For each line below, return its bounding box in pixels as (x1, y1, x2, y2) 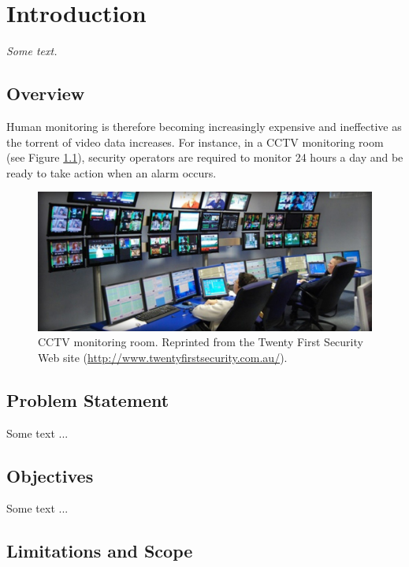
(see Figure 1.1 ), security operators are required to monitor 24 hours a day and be (6, 149, 403, 166)
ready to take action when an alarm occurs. (6, 164, 217, 181)
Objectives (6, 463, 94, 487)
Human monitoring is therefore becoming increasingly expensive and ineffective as (6, 118, 402, 134)
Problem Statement (6, 387, 169, 412)
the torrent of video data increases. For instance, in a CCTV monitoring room (6, 133, 384, 150)
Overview (6, 81, 85, 106)
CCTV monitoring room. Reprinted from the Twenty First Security (38, 334, 363, 350)
